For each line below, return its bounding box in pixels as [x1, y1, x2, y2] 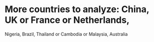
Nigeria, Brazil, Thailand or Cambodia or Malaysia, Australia [5, 31, 128, 37]
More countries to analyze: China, [5, 4, 149, 15]
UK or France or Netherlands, [5, 14, 130, 26]
